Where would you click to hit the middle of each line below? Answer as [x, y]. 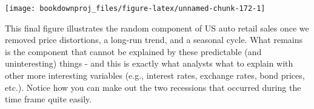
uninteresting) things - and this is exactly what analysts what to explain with [149, 63]
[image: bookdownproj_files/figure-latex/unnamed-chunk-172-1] [135, 8]
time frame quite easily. [48, 99]
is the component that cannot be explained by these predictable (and [133, 51]
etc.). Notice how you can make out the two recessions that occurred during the [153, 87]
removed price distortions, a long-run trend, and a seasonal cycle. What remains [154, 40]
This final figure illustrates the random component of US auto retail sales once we [157, 28]
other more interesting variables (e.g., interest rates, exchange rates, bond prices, [155, 75]
